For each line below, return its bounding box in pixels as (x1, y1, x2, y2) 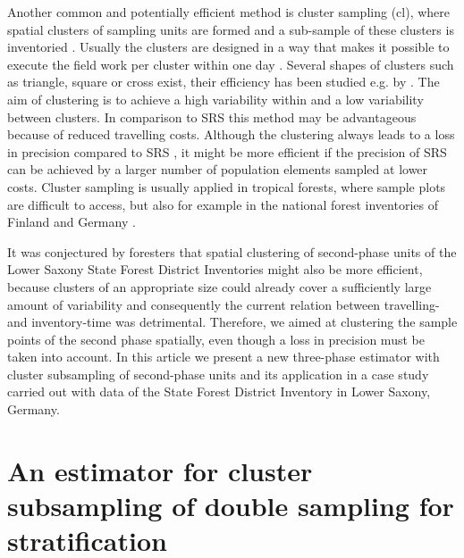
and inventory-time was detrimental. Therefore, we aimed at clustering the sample (7, 312, 458, 331)
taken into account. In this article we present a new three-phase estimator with (7, 347, 440, 366)
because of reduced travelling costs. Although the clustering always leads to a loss (7, 125, 455, 144)
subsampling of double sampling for (7, 487, 454, 524)
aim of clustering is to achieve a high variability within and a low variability (7, 89, 424, 108)
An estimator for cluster (7, 452, 313, 488)
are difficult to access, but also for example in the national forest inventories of (7, 195, 438, 213)
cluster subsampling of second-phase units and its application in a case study (7, 364, 429, 383)
